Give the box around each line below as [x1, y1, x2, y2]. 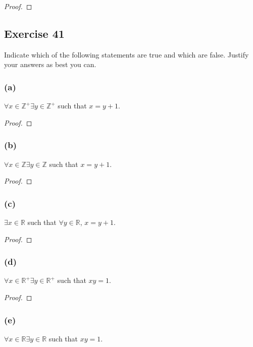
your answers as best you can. [4, 59, 96, 70]
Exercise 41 [4, 25, 65, 41]
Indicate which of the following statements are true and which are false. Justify [4, 49, 249, 60]
